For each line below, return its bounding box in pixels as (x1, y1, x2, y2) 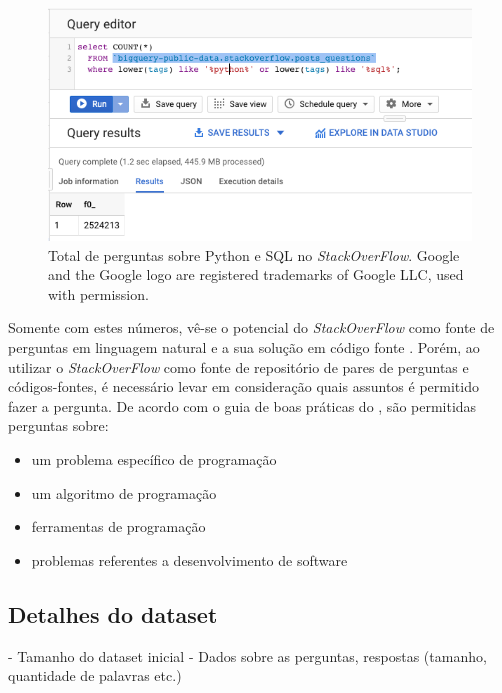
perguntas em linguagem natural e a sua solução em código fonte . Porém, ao (8, 337, 480, 358)
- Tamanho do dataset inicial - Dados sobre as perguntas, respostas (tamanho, (8, 645, 487, 666)
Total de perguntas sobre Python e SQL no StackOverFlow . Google (48, 244, 460, 265)
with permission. (48, 283, 149, 304)
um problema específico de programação (31, 448, 277, 469)
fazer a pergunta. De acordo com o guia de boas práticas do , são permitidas (8, 395, 477, 416)
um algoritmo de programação (31, 482, 217, 503)
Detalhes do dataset (8, 598, 218, 629)
